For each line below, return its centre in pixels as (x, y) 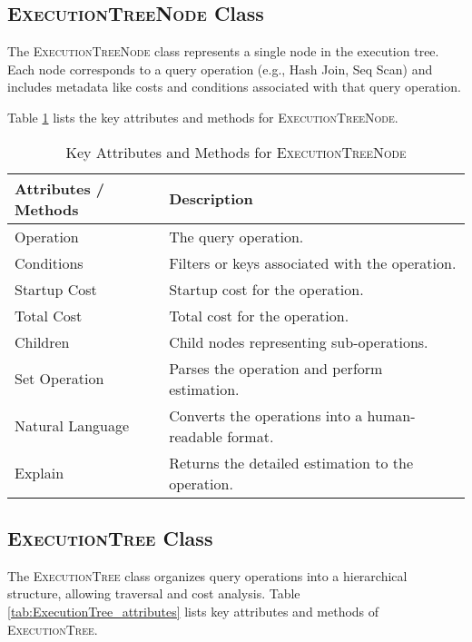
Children (42, 341)
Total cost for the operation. (259, 315)
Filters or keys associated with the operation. (313, 262)
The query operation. (236, 236)
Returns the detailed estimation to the (291, 462)
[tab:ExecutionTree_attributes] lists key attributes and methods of (193, 611)
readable (196, 436)
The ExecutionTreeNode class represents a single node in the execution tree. (223, 51)
